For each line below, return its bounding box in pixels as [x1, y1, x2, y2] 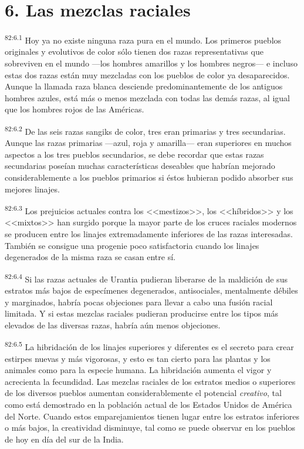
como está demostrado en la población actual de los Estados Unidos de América [5, 398, 292, 411]
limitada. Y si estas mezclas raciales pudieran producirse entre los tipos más [5, 307, 278, 320]
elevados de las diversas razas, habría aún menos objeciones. [5, 318, 221, 331]
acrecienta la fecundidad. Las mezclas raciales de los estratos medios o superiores [5, 375, 296, 387]
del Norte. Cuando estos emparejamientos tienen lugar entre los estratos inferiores [5, 410, 300, 422]
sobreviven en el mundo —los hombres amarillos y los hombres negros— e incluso [5, 56, 298, 69]
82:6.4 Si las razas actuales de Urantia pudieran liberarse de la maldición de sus [5, 271, 288, 285]
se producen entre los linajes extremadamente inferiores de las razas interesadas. [5, 228, 293, 240]
